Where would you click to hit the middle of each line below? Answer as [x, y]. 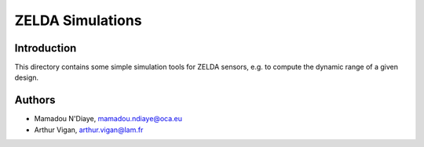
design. [27, 77]
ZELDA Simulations [78, 20]
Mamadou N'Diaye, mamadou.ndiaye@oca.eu [108, 119]
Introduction [46, 48]
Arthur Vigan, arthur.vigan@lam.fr [89, 130]
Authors [35, 100]
